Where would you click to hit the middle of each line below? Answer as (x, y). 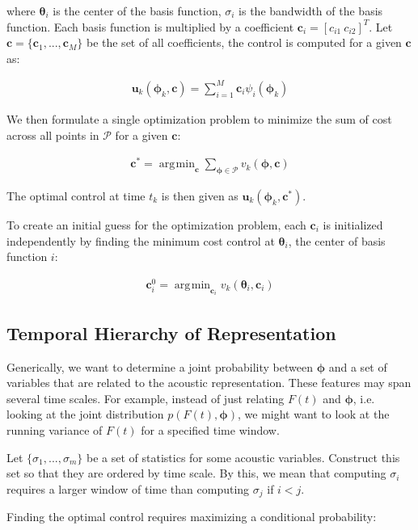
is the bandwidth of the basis (311, 11)
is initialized (353, 225)
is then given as (200, 196)
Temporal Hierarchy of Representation (171, 332)
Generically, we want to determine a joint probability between (160, 366)
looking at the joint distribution (85, 414)
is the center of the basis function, (137, 11)
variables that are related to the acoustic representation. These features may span (209, 383)
